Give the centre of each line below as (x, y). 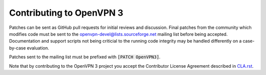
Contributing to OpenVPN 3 (66, 13)
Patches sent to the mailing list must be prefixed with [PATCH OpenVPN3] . (85, 57)
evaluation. (38, 48)
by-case (17, 48)
